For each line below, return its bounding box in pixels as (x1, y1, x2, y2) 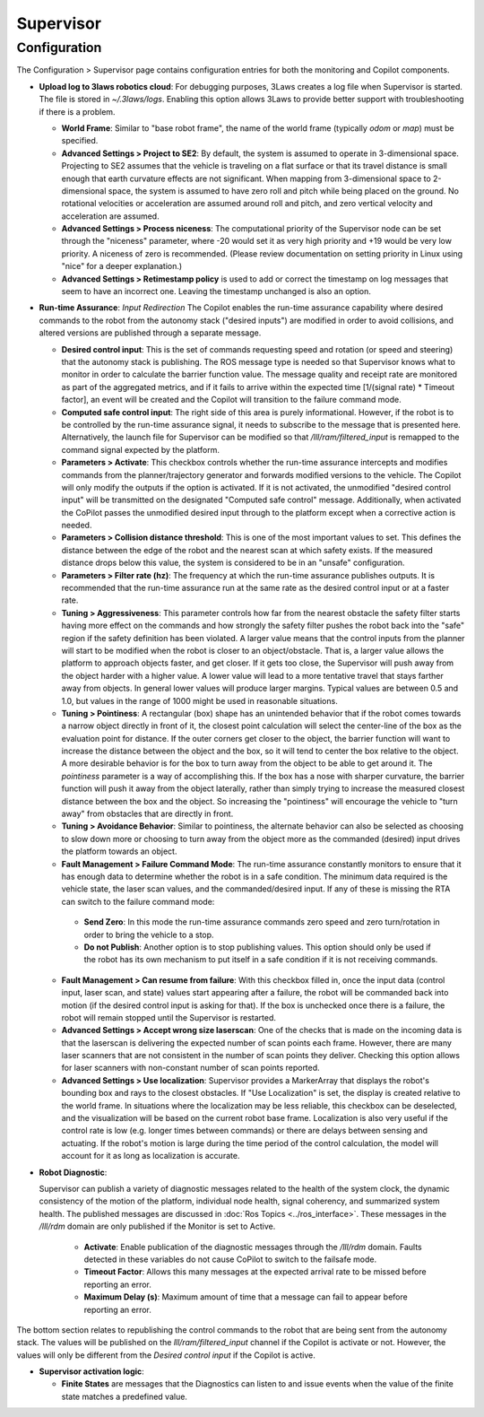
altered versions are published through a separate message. (39, 327, 262, 338)
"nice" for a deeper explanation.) (61, 261, 183, 272)
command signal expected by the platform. (61, 444, 220, 455)
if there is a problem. (39, 106, 116, 117)
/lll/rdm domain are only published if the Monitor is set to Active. (39, 1221, 276, 1232)
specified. (61, 135, 99, 146)
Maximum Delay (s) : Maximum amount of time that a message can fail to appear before (83, 1291, 408, 1302)
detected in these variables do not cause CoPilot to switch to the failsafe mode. (83, 1254, 376, 1265)
